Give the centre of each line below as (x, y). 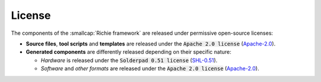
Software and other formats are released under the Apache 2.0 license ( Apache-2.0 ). (150, 68)
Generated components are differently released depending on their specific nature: (129, 52)
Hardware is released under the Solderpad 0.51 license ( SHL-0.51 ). (129, 60)
